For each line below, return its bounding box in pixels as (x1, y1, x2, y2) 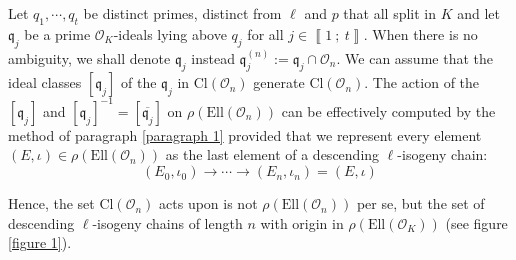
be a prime (24, 23, 91, 44)
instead (191, 47, 235, 68)
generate (253, 72, 305, 93)
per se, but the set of (356, 193, 485, 214)
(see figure (445, 212, 508, 233)
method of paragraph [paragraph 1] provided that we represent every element (8, 124, 482, 145)
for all (247, 23, 284, 44)
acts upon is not (159, 193, 258, 214)
